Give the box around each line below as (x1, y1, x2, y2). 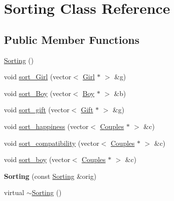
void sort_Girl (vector (4, 71, 72, 82)
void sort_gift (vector (4, 104, 70, 115)
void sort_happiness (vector (4, 121, 89, 131)
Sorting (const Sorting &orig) (4, 170, 96, 181)
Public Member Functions (4, 32, 139, 47)
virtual (4, 187, 24, 198)
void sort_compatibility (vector (4, 137, 99, 148)
